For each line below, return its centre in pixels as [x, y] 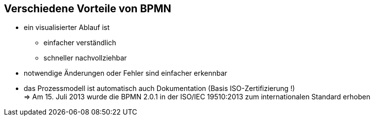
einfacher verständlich [80, 43]
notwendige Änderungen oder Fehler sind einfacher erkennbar [125, 73]
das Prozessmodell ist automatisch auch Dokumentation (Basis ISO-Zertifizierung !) [159, 89]
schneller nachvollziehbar [85, 58]
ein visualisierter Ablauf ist [67, 28]
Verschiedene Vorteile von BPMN [88, 9]
